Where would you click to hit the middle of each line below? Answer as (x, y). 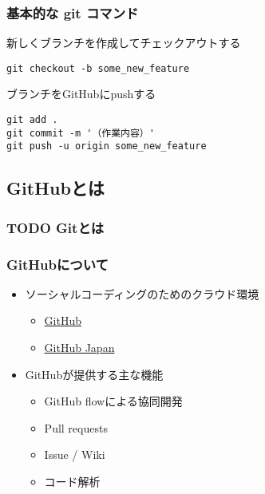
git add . (32, 120)
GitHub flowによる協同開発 (113, 401)
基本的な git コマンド (73, 12)
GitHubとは (55, 188)
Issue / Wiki (75, 454)
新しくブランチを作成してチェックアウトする (124, 43)
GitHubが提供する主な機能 (94, 374)
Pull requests (76, 427)
